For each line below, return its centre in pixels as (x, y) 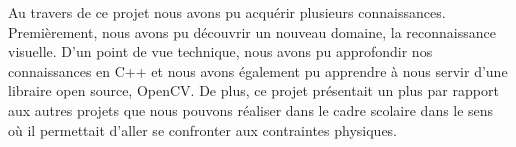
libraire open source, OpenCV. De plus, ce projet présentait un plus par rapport (253, 90)
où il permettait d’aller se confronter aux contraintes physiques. (203, 129)
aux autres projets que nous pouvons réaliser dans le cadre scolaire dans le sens (251, 109)
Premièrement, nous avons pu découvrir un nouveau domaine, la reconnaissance (252, 31)
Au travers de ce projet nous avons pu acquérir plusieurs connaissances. (227, 12)
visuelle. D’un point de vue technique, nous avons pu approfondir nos (220, 51)
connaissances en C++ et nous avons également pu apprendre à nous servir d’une (258, 70)
